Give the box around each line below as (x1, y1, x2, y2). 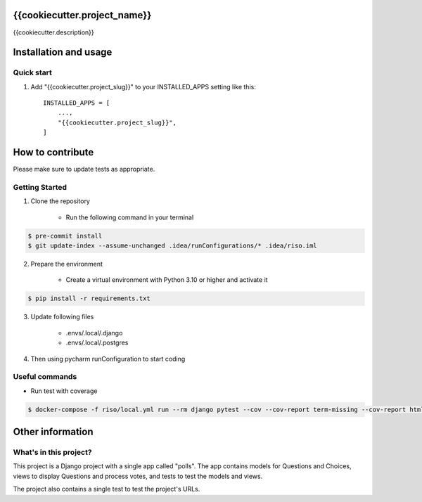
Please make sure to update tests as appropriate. (13, 165, 155, 174)
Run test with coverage (30, 387, 98, 395)
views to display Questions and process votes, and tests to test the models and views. (13, 472, 263, 480)
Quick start (13, 67, 53, 77)
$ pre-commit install (27, 232, 103, 240)
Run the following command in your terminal (65, 213, 194, 221)
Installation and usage (13, 46, 113, 58)
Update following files (30, 313, 94, 321)
